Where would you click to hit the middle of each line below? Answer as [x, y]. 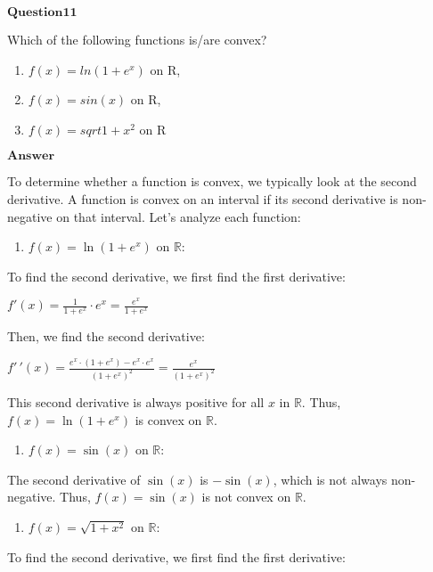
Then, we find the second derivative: [106, 336]
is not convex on [246, 497]
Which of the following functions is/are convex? [137, 39]
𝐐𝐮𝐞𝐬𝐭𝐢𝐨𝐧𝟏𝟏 [42, 12]
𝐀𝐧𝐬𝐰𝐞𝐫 [31, 156]
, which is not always [330, 479]
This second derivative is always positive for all [136, 402]
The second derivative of [74, 479]
